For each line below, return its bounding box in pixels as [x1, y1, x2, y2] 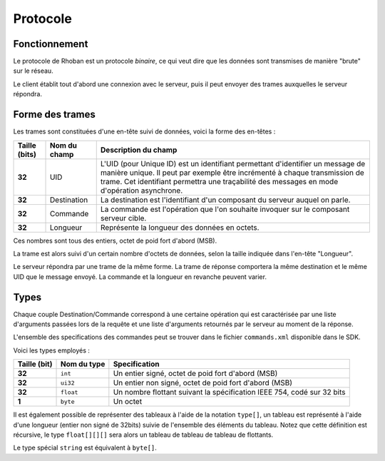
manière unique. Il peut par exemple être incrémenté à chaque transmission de [100, 168, 365, 178]
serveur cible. [100, 213, 147, 223]
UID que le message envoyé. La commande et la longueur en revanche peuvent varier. [13, 272, 267, 281]
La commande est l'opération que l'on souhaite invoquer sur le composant [100, 204, 350, 214]
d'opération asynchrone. [100, 186, 183, 196]
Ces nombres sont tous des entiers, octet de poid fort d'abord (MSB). [13, 236, 217, 245]
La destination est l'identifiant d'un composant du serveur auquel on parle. [100, 195, 351, 205]
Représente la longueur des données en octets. [100, 222, 260, 232]
